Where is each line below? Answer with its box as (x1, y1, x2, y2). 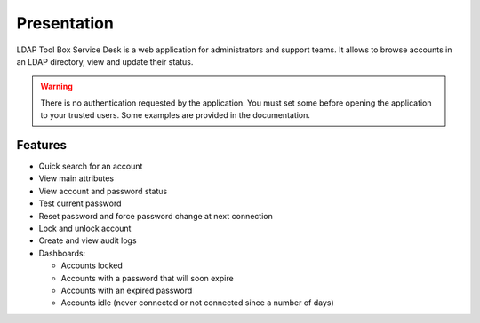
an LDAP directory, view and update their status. (16, 56, 194, 67)
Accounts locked (60, 260, 124, 271)
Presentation (16, 13, 115, 33)
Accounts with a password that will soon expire (60, 272, 235, 283)
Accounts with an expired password (60, 285, 193, 295)
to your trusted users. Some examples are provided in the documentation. (40, 110, 311, 121)
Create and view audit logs (38, 235, 137, 246)
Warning (40, 81, 73, 92)
